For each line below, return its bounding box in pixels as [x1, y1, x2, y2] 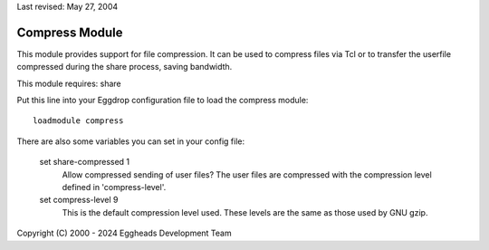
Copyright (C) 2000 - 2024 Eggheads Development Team [16, 227, 232, 239]
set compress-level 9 [39, 195, 119, 206]
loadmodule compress [33, 116, 124, 126]
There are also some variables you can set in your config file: [16, 136, 244, 147]
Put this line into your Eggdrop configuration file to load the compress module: [16, 95, 309, 106]
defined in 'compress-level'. [62, 182, 167, 193]
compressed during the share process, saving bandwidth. [16, 62, 233, 72]
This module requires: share [16, 78, 121, 89]
